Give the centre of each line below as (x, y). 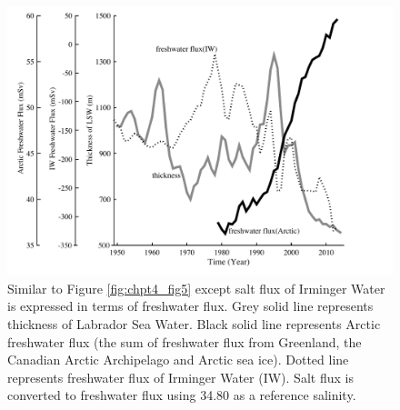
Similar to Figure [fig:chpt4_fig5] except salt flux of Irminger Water (196, 288)
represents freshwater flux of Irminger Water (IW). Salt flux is (180, 377)
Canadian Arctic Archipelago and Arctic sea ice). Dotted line (178, 360)
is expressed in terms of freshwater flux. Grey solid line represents (190, 306)
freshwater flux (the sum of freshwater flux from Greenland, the (185, 341)
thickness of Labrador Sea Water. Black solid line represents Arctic (194, 324)
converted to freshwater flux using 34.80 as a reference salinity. (182, 395)
